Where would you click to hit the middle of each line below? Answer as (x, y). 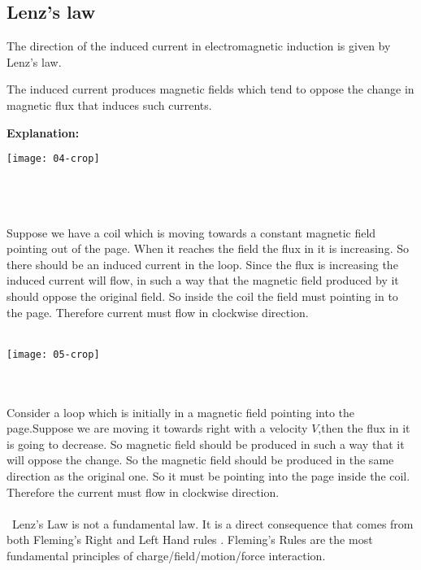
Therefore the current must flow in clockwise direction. (143, 492)
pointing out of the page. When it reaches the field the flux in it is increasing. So (208, 248)
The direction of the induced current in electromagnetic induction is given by (199, 46)
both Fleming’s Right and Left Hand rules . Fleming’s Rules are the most (190, 540)
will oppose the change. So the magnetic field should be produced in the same (200, 460)
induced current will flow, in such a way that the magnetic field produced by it (203, 280)
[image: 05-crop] (53, 354)
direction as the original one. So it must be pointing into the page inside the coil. (208, 475)
